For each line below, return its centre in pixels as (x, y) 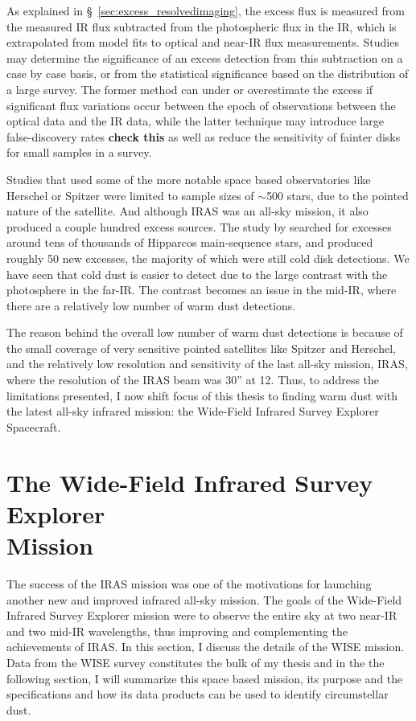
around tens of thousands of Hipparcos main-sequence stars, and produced (190, 242)
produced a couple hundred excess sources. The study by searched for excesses (199, 226)
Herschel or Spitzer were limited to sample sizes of (130, 195)
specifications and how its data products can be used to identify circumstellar (198, 694)
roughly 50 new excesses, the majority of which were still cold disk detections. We (208, 258)
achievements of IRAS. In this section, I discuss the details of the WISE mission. (206, 647)
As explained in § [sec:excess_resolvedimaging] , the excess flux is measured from (206, 10)
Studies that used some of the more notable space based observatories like (189, 179)
